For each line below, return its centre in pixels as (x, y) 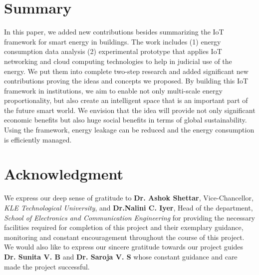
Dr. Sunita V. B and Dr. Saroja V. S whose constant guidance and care (121, 256)
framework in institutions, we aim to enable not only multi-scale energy (113, 90)
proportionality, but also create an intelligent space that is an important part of (126, 100)
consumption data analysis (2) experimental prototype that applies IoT (113, 51)
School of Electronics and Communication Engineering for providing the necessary (130, 217)
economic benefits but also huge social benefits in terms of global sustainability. (126, 120)
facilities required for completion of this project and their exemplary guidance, (124, 227)
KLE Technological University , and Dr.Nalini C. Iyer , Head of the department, (129, 207)
